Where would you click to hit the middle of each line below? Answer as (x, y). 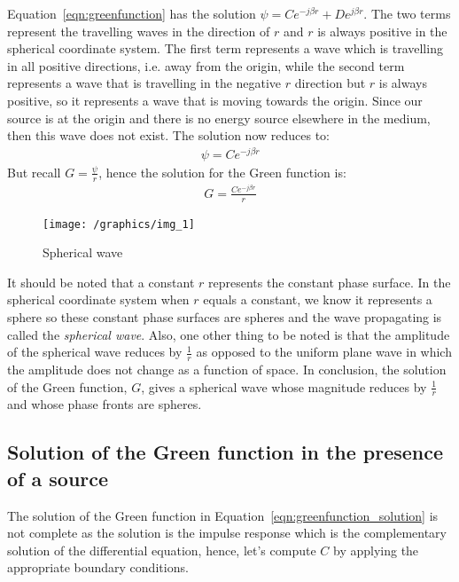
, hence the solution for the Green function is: (222, 172)
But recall (34, 172)
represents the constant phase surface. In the (329, 282)
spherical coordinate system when (98, 299)
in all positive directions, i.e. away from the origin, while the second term (206, 65)
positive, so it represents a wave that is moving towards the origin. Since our (215, 100)
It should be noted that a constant (101, 282)
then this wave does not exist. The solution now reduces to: (168, 135)
